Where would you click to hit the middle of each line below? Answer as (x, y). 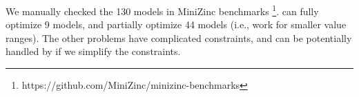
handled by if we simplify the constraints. (93, 51)
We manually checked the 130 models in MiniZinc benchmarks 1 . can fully (162, 10)
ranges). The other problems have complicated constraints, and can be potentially (179, 37)
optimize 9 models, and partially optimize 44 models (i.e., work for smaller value (176, 24)
